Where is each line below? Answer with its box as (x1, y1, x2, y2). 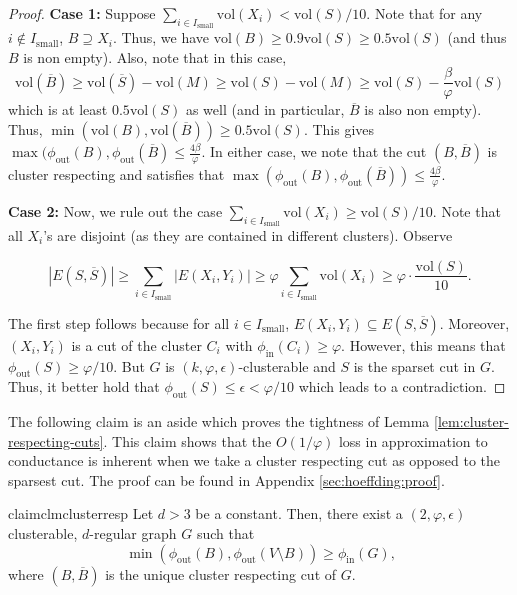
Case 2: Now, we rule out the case (8, 200, 223, 221)
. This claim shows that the (103, 430, 272, 451)
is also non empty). (364, 99, 482, 120)
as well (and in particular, (185, 99, 345, 120)
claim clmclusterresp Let (8, 503, 154, 524)
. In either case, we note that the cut (201, 141, 427, 162)
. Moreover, (439, 312, 510, 333)
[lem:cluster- (434, 411, 509, 432)
